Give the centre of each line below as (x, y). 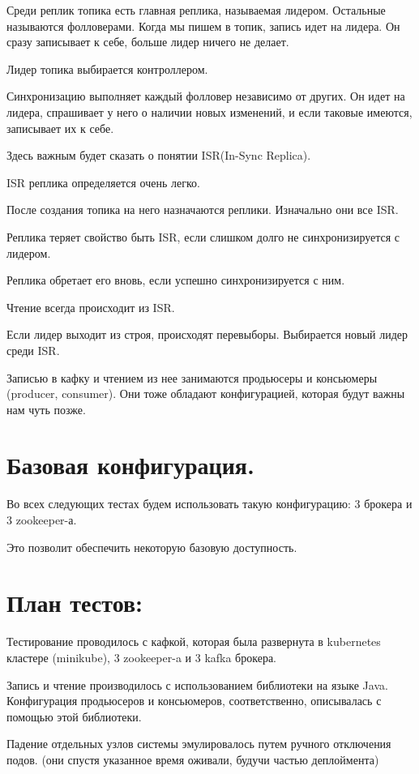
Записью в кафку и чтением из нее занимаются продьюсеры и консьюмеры (192, 377)
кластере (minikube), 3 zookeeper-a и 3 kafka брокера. (142, 657)
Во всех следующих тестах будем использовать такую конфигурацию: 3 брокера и (209, 504)
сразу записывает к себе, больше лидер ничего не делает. (148, 42)
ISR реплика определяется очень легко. (103, 182)
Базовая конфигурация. (130, 465)
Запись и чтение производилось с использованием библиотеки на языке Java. (197, 684)
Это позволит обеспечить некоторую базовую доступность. (152, 547)
